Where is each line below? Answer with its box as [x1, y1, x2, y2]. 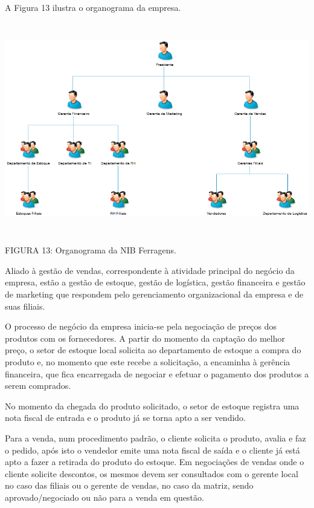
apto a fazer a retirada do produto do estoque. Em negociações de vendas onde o [5, 455, 304, 468]
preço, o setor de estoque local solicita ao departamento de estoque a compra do [5, 344, 301, 356]
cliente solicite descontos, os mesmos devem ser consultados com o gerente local [5, 467, 298, 480]
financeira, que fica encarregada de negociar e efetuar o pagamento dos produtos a [5, 367, 309, 380]
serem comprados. [5, 379, 71, 392]
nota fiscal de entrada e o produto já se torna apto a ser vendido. [5, 411, 246, 424]
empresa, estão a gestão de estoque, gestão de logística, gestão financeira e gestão [5, 276, 306, 288]
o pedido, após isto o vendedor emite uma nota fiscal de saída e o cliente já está [5, 443, 300, 456]
